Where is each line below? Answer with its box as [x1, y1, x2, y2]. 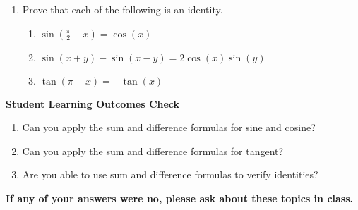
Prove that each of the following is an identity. [22, 2, 223, 16]
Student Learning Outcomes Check [6, 96, 180, 111]
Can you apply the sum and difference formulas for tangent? [22, 143, 284, 158]
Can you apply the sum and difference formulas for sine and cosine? [22, 120, 316, 135]
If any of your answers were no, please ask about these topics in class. [6, 190, 354, 205]
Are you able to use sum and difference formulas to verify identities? [22, 167, 318, 182]
